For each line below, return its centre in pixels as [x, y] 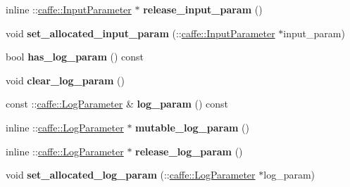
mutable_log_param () [192, 127]
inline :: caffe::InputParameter [69, 9]
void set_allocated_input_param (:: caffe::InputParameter [140, 33]
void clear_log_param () [65, 80]
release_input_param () [203, 9]
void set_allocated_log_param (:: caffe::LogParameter [131, 175]
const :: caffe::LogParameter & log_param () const [117, 104]
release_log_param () [189, 151]
